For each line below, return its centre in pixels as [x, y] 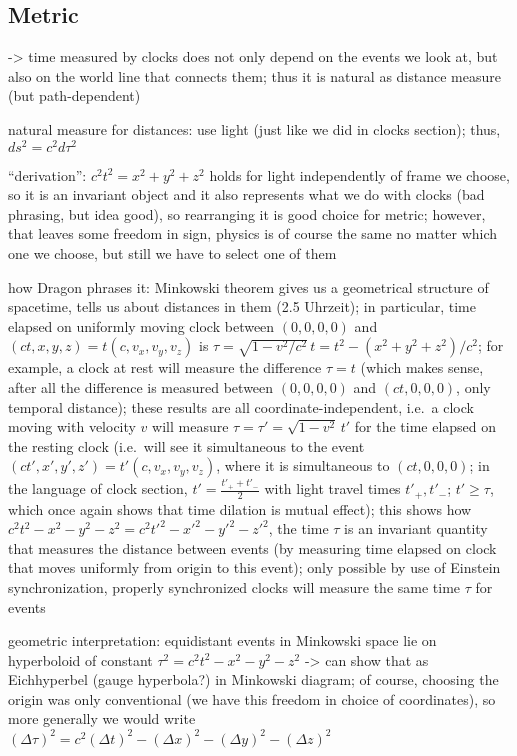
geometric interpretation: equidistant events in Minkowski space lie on [222, 640]
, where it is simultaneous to [303, 465]
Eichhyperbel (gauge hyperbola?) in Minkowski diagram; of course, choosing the [253, 679]
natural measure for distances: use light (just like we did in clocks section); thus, [254, 128]
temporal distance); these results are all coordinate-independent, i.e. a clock [241, 406]
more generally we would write [102, 718]
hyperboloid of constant [80, 659]
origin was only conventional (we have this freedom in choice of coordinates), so [252, 698]
